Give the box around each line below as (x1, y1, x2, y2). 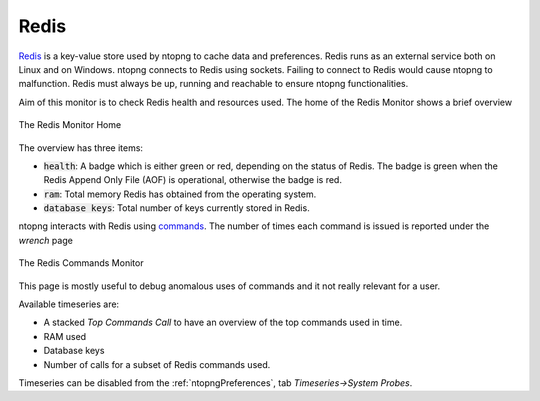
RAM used (43, 330, 87, 342)
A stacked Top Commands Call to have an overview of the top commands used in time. (43, 316, 403, 329)
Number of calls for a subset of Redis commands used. (43, 358, 271, 370)
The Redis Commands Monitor (18, 257, 144, 269)
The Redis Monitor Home (18, 119, 122, 131)
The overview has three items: (18, 141, 144, 154)
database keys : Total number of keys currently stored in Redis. (43, 202, 310, 214)
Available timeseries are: (18, 298, 120, 310)
